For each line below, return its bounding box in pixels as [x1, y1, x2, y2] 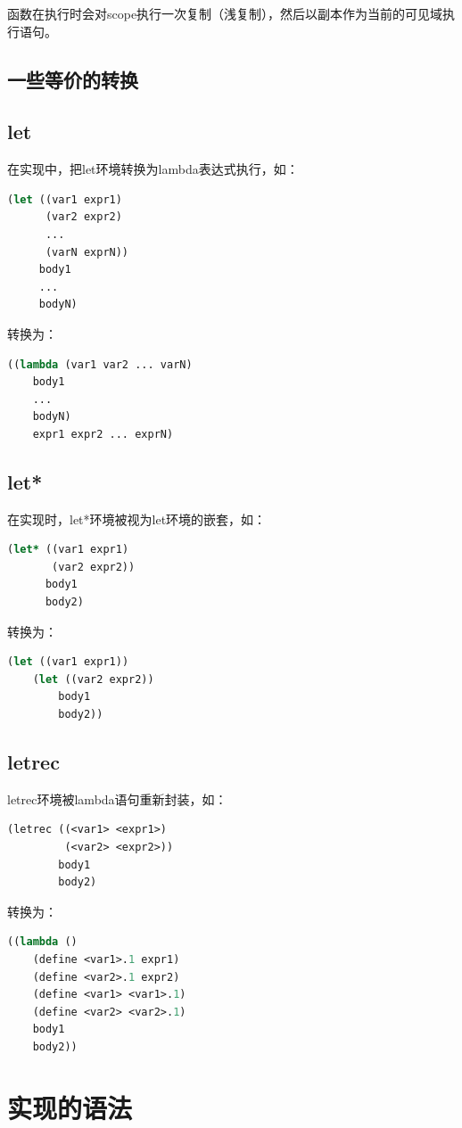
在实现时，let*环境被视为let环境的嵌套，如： [7, 509, 267, 528]
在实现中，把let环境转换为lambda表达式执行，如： [7, 160, 299, 178]
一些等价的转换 [7, 65, 138, 93]
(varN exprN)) [45, 245, 129, 259]
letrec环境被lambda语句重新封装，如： [7, 789, 227, 808]
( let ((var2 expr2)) [32, 672, 154, 686]
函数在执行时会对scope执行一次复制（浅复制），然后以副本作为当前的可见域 [7, 4, 443, 22]
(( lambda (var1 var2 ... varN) [7, 358, 193, 371]
